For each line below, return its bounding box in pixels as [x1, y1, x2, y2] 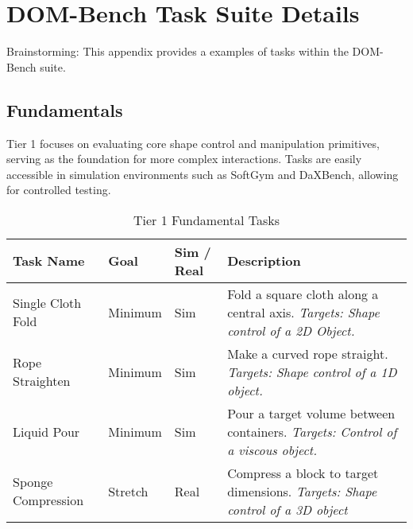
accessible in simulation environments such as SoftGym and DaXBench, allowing [6, 165, 399, 182]
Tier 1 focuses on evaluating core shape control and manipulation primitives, [6, 134, 380, 151]
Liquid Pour [13, 422, 80, 441]
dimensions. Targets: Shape [227, 481, 377, 500]
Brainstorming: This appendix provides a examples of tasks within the [6, 43, 349, 60]
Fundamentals [6, 97, 123, 122]
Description [227, 251, 301, 270]
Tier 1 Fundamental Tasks [133, 210, 280, 229]
